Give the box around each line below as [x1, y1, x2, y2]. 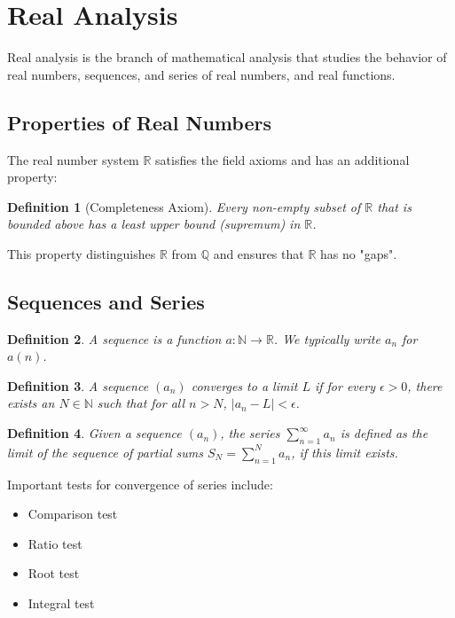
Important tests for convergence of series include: [7, 474, 273, 493]
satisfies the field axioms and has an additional [155, 150, 410, 168]
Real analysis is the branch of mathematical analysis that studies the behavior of [7, 48, 447, 66]
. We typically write [273, 329, 380, 348]
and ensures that [213, 244, 304, 262]
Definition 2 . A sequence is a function [7, 329, 222, 348]
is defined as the [340, 424, 428, 442]
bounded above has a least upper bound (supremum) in [7, 215, 301, 233]
